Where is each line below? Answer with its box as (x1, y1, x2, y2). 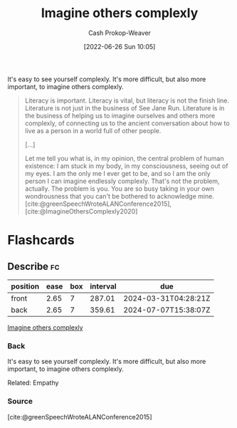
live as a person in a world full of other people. (24, 126, 162, 135)
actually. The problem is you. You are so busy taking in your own (24, 184, 215, 193)
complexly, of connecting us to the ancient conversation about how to (24, 119, 230, 127)
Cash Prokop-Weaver (88, 28, 152, 37)
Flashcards (7, 232, 75, 249)
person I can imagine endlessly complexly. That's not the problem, (24, 177, 220, 185)
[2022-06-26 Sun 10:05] (83, 42, 156, 51)
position (11, 281, 40, 291)
